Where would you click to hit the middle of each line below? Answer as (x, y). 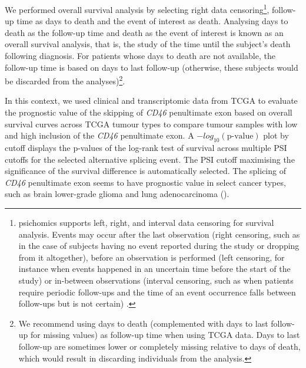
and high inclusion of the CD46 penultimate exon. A (99, 135)
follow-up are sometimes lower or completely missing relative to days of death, (159, 346)
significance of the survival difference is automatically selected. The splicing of (145, 171)
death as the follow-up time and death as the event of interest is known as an (144, 32)
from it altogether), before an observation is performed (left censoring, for (152, 257)
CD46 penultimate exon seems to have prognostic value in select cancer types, (145, 182)
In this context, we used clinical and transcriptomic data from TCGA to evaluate (151, 101)
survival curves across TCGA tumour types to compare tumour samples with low (151, 124)
